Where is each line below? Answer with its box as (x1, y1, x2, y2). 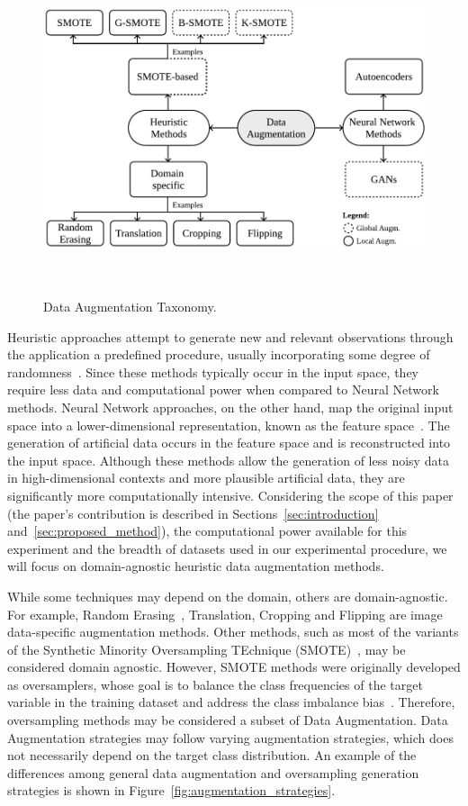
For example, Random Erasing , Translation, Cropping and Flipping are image (7, 604, 443, 623)
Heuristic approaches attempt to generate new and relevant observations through (7, 327, 454, 346)
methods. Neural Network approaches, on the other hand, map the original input (7, 397, 454, 416)
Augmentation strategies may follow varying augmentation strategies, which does (7, 728, 454, 747)
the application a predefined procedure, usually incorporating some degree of (7, 345, 430, 364)
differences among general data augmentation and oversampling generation (7, 763, 419, 782)
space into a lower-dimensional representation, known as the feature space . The (7, 415, 450, 434)
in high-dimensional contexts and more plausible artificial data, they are (7, 468, 405, 487)
